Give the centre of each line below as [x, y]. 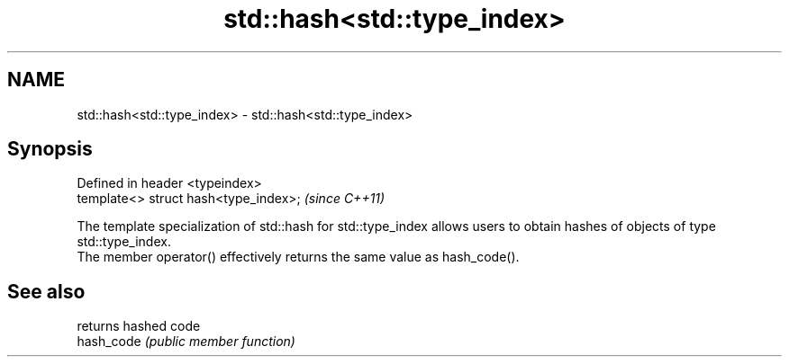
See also [46, 291]
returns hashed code [139, 326]
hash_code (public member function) [186, 342]
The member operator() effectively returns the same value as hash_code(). [298, 257]
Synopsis [50, 149]
